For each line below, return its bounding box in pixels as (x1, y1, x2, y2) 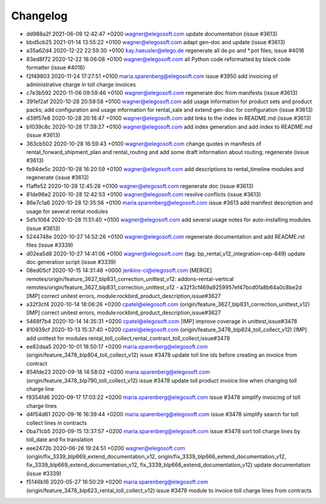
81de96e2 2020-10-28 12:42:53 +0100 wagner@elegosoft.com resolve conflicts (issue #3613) (26, 190, 261, 198)
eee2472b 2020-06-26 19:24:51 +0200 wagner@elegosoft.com (26, 444, 185, 451)
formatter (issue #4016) (26, 64, 86, 71)
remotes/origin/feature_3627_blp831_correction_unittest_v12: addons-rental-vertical (26, 275, 234, 282)
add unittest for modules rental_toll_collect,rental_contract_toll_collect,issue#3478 (26, 334, 231, 341)
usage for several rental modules (26, 207, 108, 215)
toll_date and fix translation (26, 436, 94, 444)
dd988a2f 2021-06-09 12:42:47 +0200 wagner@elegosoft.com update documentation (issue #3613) (26, 30, 278, 37)
